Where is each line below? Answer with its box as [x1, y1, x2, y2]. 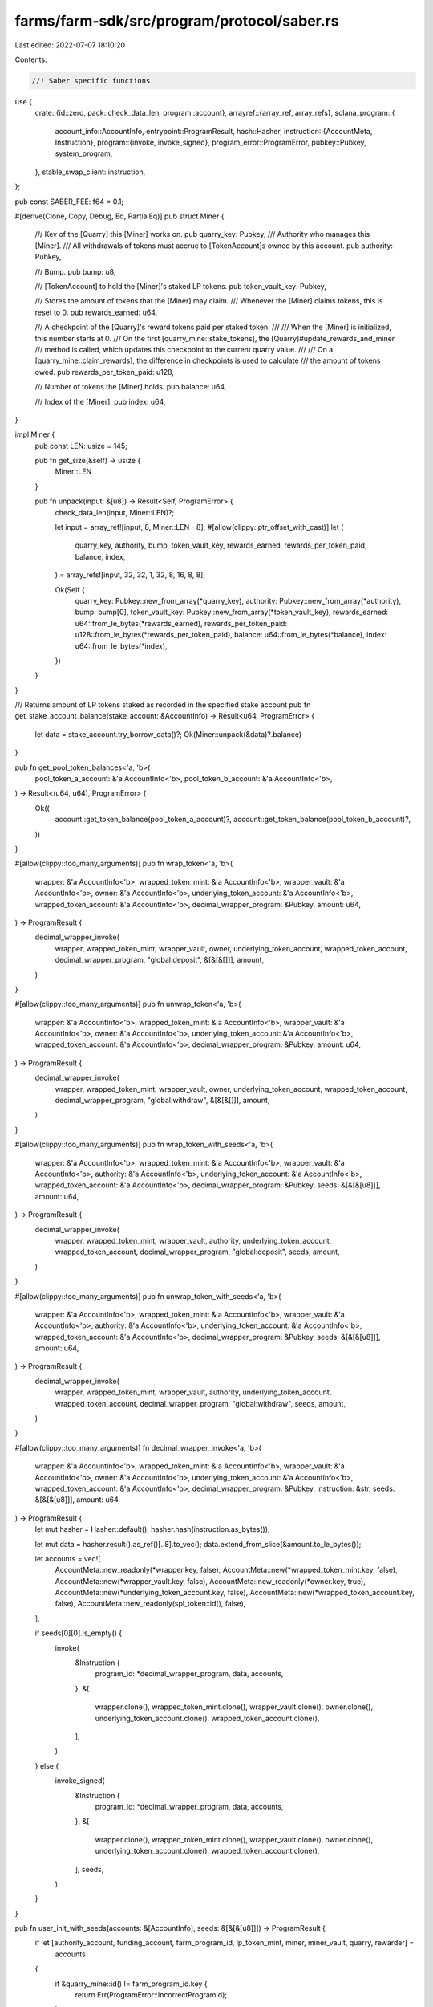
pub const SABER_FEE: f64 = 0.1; [14, 197, 124, 206]
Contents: [14, 55, 47, 64]
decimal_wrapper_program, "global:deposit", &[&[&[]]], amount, [55, 955, 265, 965]
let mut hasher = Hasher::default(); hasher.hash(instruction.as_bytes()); [34, 1525, 270, 1534]
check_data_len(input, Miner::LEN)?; [55, 507, 175, 517]
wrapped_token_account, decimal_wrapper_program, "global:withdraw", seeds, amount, [55, 1398, 346, 1408]
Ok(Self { [55, 584, 86, 594]
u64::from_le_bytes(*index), [75, 641, 168, 650]
